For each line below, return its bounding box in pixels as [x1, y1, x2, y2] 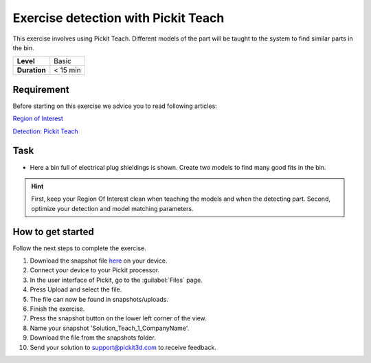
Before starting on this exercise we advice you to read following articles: [12, 102, 218, 110]
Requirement [12, 83, 70, 96]
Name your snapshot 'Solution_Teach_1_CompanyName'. [30, 324, 190, 332]
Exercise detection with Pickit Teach [12, 10, 225, 25]
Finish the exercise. [30, 305, 85, 313]
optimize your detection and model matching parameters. [31, 204, 194, 212]
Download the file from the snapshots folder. [30, 333, 156, 342]
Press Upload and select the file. [30, 285, 122, 294]
